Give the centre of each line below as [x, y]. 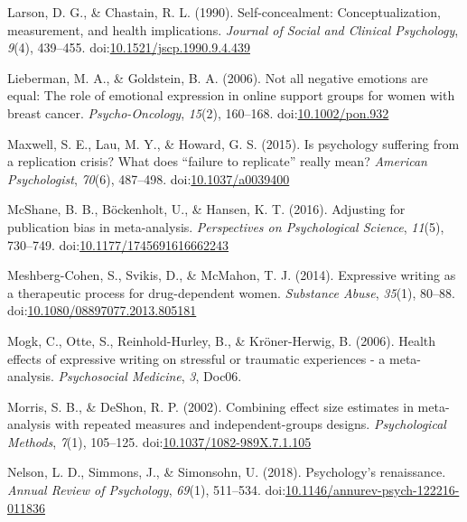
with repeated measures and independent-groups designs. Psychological [250, 424]
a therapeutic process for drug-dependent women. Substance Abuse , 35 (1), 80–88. [231, 292]
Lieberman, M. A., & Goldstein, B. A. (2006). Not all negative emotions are [218, 77]
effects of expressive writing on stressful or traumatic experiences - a [196, 358]
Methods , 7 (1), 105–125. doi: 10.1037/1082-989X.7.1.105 [159, 441]
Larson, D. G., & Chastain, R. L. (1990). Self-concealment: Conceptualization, [224, 12]
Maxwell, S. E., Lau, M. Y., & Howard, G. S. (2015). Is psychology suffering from [233, 143]
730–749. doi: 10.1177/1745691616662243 [118, 244]
